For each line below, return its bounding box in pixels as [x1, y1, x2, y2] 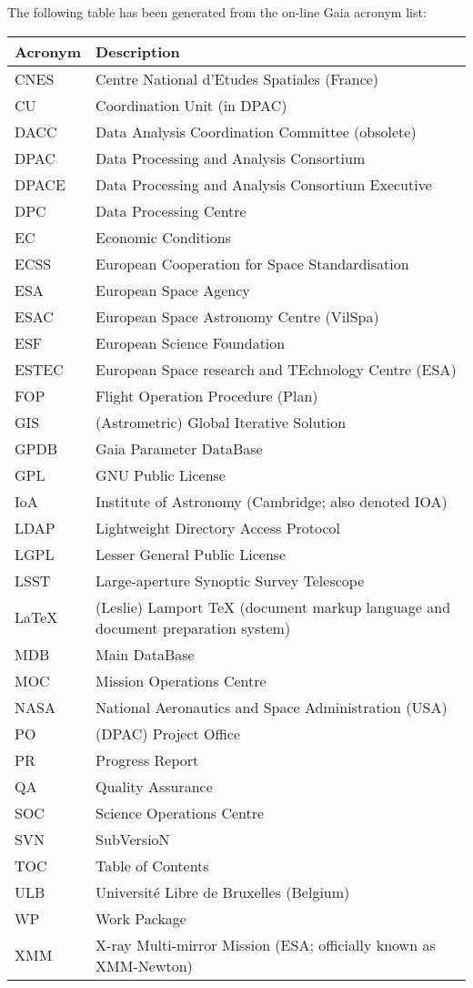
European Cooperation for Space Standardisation [96, 252, 409, 274]
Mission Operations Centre [96, 669, 267, 691]
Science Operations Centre [96, 801, 265, 823]
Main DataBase [96, 643, 195, 665]
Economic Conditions [96, 226, 231, 248]
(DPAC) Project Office [96, 722, 241, 744]
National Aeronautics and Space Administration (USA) [96, 696, 448, 718]
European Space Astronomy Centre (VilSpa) [96, 305, 379, 327]
